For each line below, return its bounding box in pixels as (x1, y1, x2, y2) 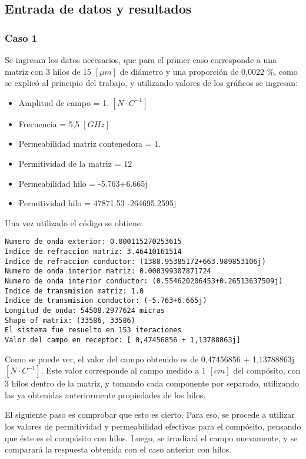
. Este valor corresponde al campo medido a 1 (41, 364, 206, 377)
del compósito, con (233, 364, 301, 377)
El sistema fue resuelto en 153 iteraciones (5, 326, 182, 335)
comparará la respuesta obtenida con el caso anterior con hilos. (5, 443, 232, 455)
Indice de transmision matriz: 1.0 (5, 286, 144, 295)
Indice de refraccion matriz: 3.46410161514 (5, 247, 182, 256)
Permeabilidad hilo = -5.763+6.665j (18, 177, 148, 189)
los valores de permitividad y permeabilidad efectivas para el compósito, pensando (5, 420, 301, 432)
